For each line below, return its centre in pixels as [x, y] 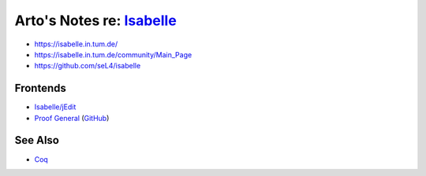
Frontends [40, 88]
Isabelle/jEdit [55, 107]
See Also [37, 140]
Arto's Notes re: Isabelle [95, 20]
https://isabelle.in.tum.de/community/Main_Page [113, 54]
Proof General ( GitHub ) [72, 118]
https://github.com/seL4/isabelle [88, 66]
